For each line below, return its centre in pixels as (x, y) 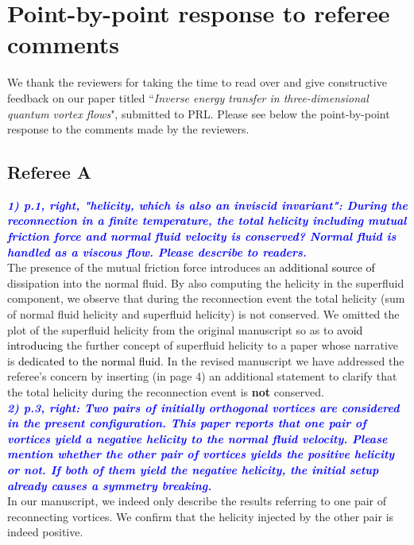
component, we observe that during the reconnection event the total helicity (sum (206, 298)
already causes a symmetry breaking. (110, 485)
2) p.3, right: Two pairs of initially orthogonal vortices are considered (203, 407)
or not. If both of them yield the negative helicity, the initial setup (193, 469)
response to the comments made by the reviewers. (128, 129)
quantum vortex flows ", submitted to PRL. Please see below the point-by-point (199, 113)
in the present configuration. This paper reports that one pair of (187, 423)
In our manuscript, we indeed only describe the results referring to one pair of (197, 501)
